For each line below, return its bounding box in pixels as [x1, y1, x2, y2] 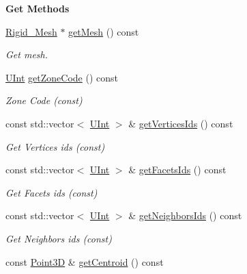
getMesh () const [68, 24, 139, 38]
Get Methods [5, 1, 70, 15]
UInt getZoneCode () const [5, 70, 118, 84]
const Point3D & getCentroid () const [5, 254, 164, 269]
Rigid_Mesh [5, 24, 57, 38]
